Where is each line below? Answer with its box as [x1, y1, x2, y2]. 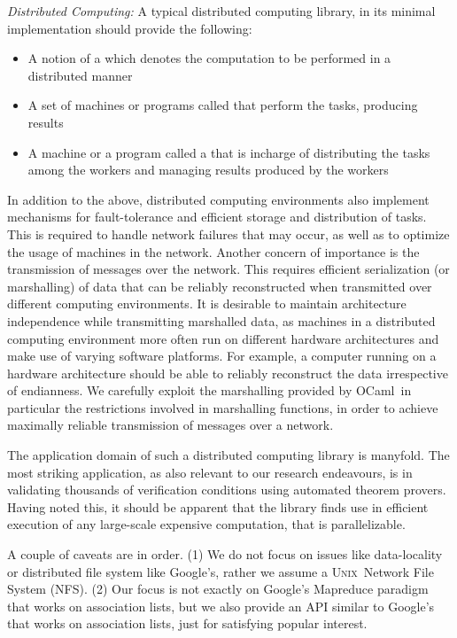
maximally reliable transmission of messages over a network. [7, 416, 334, 434]
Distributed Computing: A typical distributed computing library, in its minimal [7, 2, 436, 19]
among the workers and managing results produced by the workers [27, 160, 389, 179]
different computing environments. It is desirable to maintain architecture [7, 294, 407, 313]
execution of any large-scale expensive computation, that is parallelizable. [7, 515, 406, 533]
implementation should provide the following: [7, 19, 252, 37]
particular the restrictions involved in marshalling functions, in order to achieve [7, 398, 438, 416]
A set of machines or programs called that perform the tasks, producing [27, 96, 418, 114]
